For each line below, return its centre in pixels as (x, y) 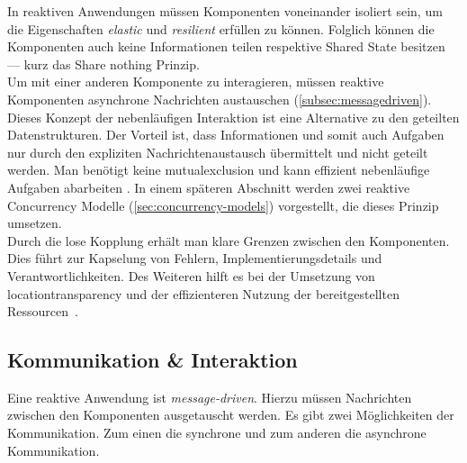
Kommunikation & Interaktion (153, 360)
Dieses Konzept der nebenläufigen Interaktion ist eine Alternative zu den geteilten (233, 117)
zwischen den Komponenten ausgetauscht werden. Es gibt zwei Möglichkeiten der (231, 415)
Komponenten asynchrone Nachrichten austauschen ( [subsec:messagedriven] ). (220, 99)
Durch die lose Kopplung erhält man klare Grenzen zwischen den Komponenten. (229, 240)
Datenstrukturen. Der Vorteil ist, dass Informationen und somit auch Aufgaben (226, 135)
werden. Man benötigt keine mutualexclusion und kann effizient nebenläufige (219, 170)
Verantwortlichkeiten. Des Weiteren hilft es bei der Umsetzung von (191, 275)
